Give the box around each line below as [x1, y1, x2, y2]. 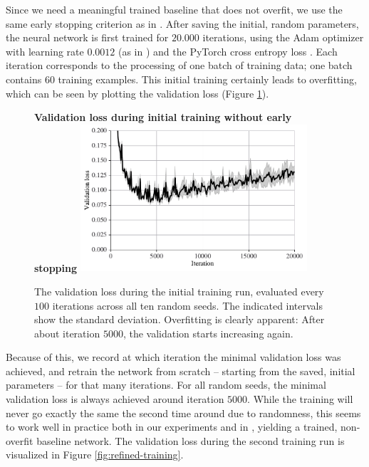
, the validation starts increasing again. [123, 325, 293, 340]
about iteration [34, 325, 100, 340]
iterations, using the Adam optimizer [202, 30, 364, 45]
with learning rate [6, 43, 84, 58]
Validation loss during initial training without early [34, 110, 292, 125]
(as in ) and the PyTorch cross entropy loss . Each [118, 43, 338, 58]
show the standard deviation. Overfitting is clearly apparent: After [34, 312, 325, 327]
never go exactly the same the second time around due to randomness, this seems [6, 405, 361, 420]
